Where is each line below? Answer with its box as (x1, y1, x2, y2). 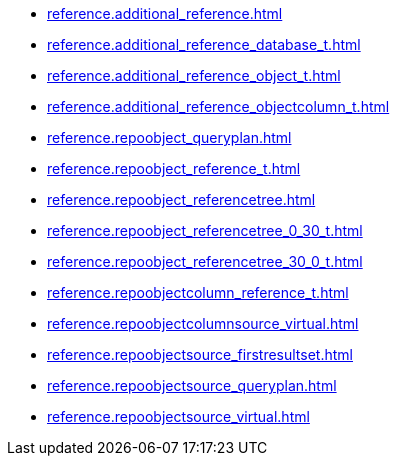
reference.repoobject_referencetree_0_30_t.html (47, 222, 363, 239)
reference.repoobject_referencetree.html (47, 191, 316, 208)
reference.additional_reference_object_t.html (47, 67, 341, 84)
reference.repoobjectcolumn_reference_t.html (47, 284, 349, 301)
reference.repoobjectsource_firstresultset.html (47, 346, 353, 363)
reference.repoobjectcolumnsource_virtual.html (47, 315, 359, 332)
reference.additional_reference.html (47, 5, 283, 22)
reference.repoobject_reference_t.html (47, 160, 301, 177)
